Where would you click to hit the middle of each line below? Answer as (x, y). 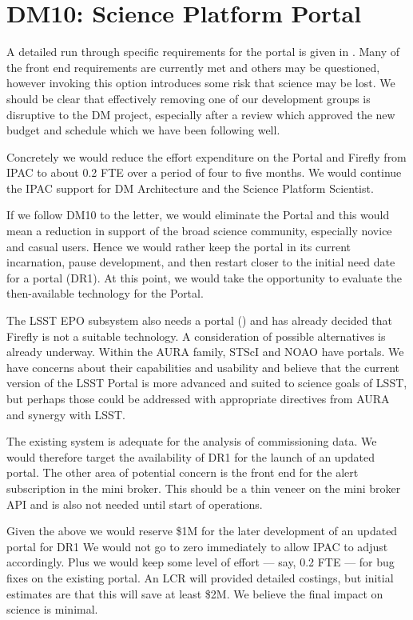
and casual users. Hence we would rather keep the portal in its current (179, 246)
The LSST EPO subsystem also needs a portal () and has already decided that (199, 320)
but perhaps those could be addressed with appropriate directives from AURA (198, 398)
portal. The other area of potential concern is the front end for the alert (183, 472)
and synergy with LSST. (66, 414)
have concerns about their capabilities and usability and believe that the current (203, 367)
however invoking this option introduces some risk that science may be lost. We (201, 83)
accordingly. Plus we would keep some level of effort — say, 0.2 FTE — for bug (201, 562)
